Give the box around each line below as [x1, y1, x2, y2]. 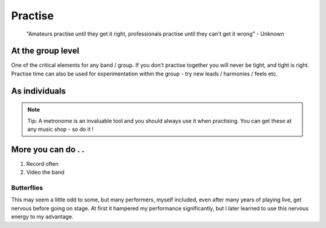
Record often [26, 160, 59, 167]
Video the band [26, 169, 65, 176]
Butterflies [11, 184, 43, 192]
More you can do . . [11, 144, 85, 154]
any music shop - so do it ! [27, 125, 94, 133]
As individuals [11, 86, 66, 96]
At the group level [11, 46, 80, 56]
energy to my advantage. [11, 213, 74, 220]
